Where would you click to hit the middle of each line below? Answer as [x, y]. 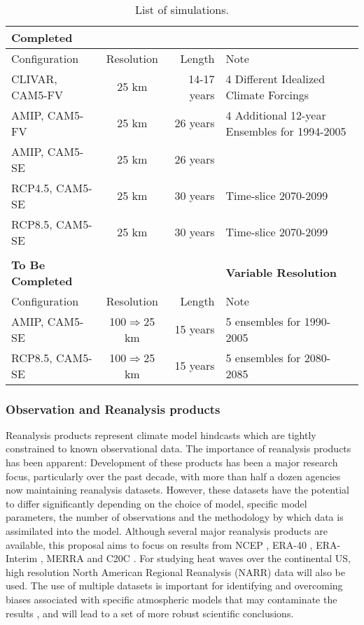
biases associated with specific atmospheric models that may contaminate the [171, 599]
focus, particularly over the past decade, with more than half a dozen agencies [173, 476]
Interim [22, 558]
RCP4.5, [32, 187]
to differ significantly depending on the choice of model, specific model [156, 503]
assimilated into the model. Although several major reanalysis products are [167, 530]
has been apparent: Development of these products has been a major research [172, 462]
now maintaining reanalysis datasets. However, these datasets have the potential [177, 490]
